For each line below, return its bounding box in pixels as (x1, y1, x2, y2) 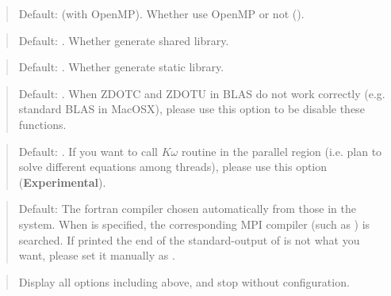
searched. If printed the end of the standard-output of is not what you (18, 231, 360, 248)
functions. (18, 116, 67, 132)
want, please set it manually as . (18, 247, 175, 264)
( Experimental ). (18, 173, 106, 190)
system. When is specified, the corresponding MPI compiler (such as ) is (18, 215, 370, 232)
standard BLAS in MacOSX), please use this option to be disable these (18, 101, 365, 117)
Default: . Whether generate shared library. (18, 32, 229, 48)
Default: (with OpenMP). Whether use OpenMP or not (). (18, 6, 305, 21)
